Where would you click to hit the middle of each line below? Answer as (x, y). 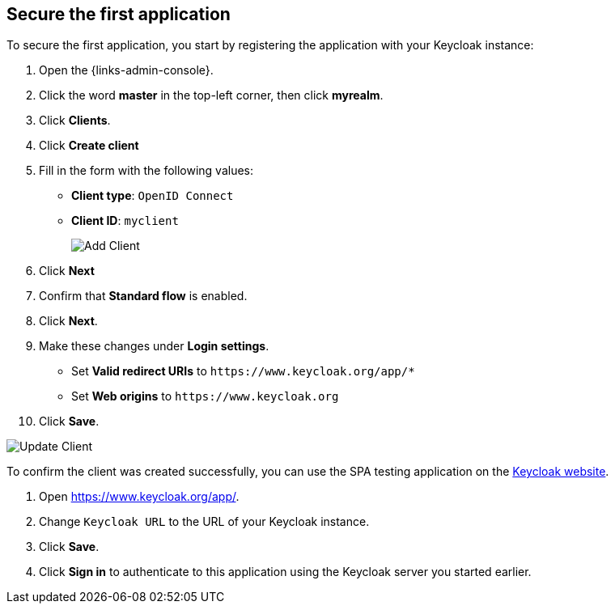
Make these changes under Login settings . (154, 346)
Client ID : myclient (125, 221)
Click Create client (89, 146)
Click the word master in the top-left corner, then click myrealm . (211, 95)
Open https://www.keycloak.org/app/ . (139, 497)
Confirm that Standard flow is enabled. (143, 296)
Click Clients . (75, 121)
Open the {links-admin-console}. (126, 70)
